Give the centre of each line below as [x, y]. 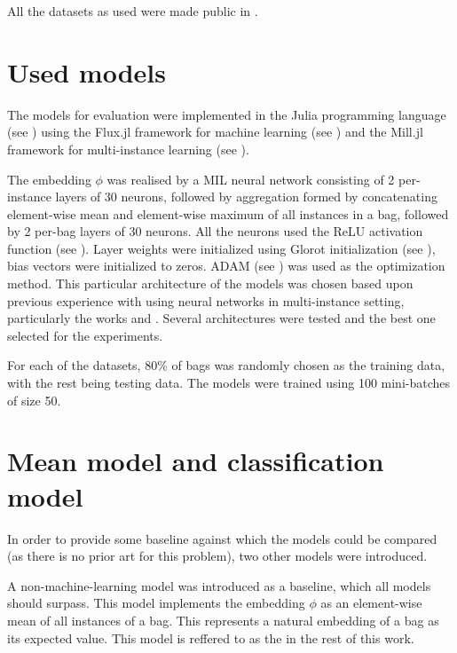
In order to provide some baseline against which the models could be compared [222, 538]
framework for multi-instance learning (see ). [128, 149]
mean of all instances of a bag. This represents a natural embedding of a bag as [223, 620]
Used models [87, 71]
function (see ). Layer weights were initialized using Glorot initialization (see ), [221, 248]
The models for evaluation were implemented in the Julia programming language [227, 114]
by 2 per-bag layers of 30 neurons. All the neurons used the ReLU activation [215, 231]
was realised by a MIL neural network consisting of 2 [251, 179]
